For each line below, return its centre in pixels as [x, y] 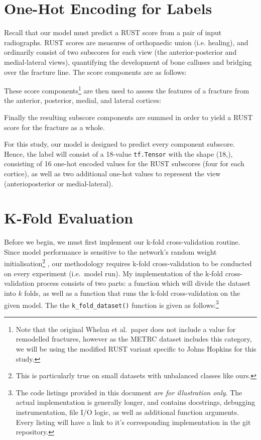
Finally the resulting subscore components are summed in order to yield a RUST [128, 117]
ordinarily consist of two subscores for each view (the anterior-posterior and [120, 52]
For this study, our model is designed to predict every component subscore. [119, 144]
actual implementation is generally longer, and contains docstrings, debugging [136, 402]
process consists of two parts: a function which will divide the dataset [143, 283]
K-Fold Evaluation [69, 218]
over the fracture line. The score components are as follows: [95, 72]
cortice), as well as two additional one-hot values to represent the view [112, 173]
